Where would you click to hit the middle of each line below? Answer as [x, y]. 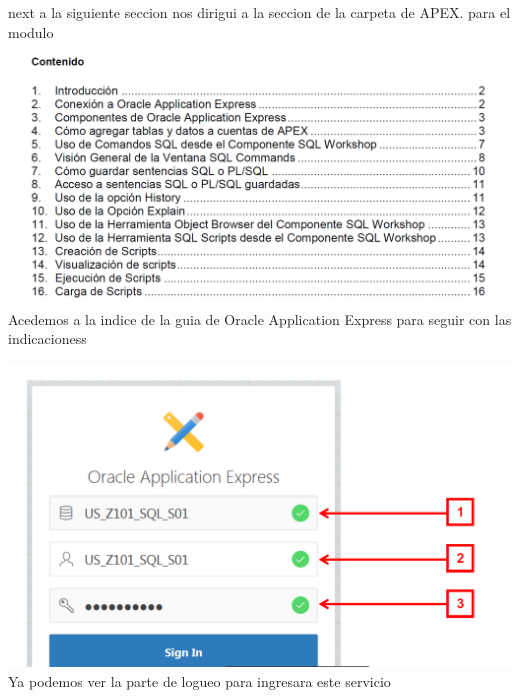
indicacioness [47, 338]
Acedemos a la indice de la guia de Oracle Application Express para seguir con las [260, 318]
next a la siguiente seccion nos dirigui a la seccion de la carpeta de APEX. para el [259, 12]
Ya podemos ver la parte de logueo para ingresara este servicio [199, 680]
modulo [31, 31]
